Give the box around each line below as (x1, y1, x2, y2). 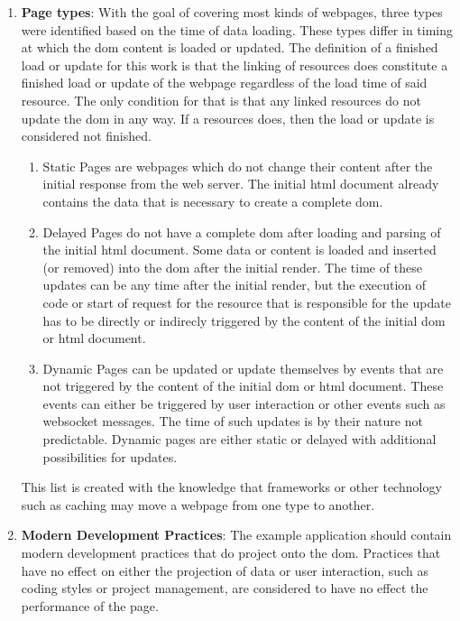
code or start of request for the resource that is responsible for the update (42, 292, 451, 311)
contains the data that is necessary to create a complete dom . (42, 191, 383, 210)
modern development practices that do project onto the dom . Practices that (21, 543, 441, 562)
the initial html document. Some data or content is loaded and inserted (42, 240, 437, 259)
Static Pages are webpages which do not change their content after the (42, 156, 433, 175)
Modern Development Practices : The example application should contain (21, 525, 452, 544)
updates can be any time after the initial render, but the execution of (42, 275, 427, 294)
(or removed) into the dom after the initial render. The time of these (42, 257, 422, 276)
